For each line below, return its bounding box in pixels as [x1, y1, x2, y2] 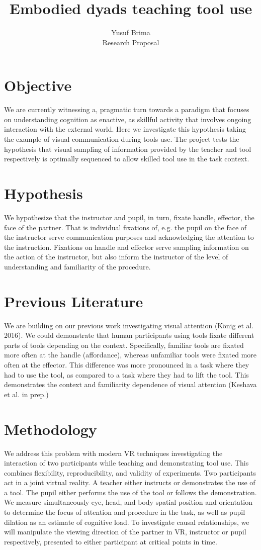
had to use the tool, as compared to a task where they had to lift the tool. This [4, 369, 249, 380]
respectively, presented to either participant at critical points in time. [4, 536, 217, 546]
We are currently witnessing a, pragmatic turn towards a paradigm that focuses [4, 104, 249, 115]
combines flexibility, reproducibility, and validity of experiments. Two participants [4, 467, 256, 478]
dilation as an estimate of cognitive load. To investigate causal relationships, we [4, 516, 249, 527]
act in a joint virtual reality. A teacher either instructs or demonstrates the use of [4, 477, 255, 488]
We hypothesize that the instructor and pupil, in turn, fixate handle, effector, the [4, 212, 254, 222]
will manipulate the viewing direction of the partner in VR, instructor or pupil [4, 526, 246, 537]
